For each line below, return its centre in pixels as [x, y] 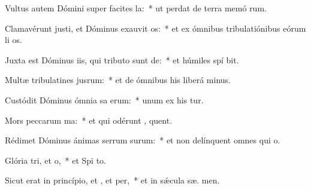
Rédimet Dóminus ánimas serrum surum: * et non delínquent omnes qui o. [143, 140]
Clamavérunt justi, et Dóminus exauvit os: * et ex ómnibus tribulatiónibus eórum [155, 28]
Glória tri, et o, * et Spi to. [55, 160]
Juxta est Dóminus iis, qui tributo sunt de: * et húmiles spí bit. [122, 59]
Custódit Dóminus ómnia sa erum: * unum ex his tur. [104, 99]
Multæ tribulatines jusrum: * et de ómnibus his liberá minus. [118, 80]
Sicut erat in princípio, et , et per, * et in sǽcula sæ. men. [112, 180]
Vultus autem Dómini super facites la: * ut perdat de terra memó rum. [136, 8]
